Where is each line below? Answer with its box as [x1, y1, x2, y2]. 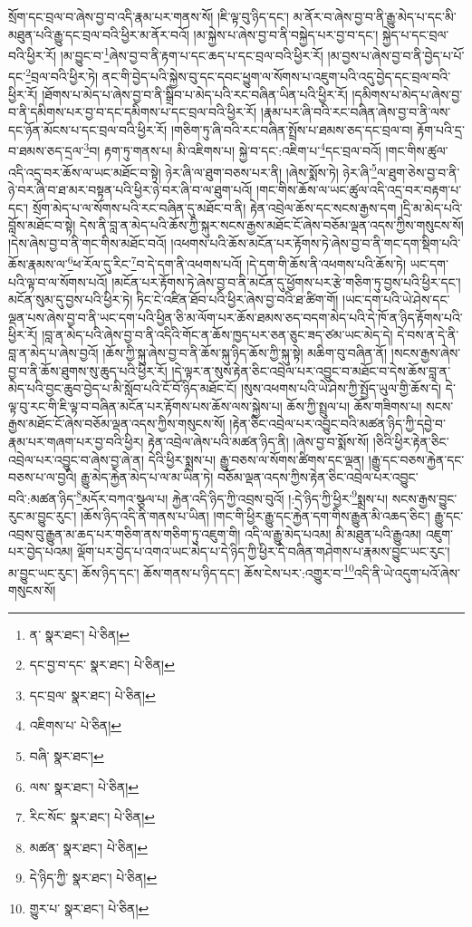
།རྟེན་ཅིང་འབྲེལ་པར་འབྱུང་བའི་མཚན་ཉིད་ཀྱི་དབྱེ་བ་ [229, 414, 446, 433]
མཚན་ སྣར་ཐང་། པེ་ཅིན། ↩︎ [29, 837, 148, 856]
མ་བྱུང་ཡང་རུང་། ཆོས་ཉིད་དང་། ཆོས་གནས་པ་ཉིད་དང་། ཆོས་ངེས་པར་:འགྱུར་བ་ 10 [8, 560, 354, 582]
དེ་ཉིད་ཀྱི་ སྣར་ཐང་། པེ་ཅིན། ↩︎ [29, 868, 158, 887]
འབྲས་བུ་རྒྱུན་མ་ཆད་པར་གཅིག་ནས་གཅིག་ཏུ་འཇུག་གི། [8, 524, 241, 543]
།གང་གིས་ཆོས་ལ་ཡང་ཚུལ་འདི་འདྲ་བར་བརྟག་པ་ [256, 179, 462, 198]
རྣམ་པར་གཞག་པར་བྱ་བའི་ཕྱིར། [8, 431, 144, 450]
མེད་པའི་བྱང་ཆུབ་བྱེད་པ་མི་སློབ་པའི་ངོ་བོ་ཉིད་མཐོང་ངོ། [8, 379, 237, 398]
